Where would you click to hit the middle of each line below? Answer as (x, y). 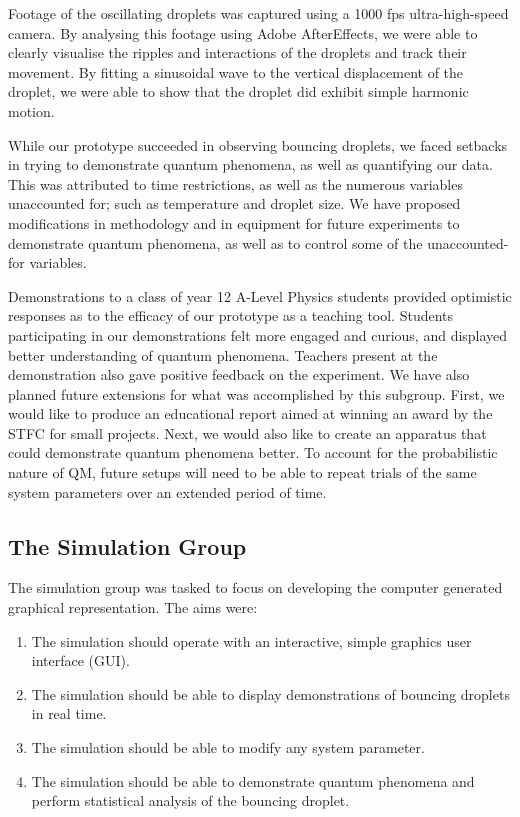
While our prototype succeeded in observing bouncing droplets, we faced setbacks (258, 144)
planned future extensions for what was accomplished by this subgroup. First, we (256, 393)
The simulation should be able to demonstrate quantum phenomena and (253, 780)
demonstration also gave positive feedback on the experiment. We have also (239, 374)
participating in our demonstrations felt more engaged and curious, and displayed (258, 334)
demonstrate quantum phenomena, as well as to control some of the (215, 242)
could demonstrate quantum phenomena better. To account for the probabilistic (253, 452)
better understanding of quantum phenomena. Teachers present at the (223, 354)
